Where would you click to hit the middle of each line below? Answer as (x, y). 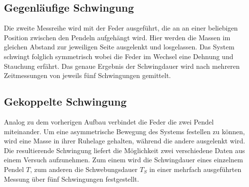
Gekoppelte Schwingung (65, 101)
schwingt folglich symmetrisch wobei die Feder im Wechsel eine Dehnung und (119, 56)
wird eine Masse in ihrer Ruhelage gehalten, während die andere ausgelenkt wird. (124, 141)
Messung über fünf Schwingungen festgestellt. (72, 179)
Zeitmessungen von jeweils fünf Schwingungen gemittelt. (88, 75)
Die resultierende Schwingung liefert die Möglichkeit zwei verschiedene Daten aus (124, 150)
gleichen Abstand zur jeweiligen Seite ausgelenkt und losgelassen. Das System (119, 47)
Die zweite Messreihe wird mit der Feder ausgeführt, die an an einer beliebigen (121, 28)
